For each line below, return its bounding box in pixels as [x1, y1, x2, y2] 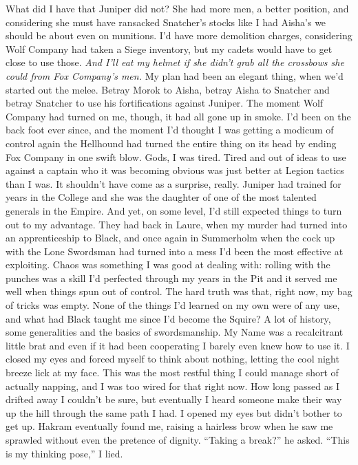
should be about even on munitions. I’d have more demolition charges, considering [6, 28, 352, 43]
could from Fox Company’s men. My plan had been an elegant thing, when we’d [6, 68, 344, 83]
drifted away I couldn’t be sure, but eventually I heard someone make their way [6, 392, 342, 407]
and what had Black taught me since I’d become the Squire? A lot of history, [6, 311, 331, 325]
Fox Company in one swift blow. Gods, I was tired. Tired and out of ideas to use [6, 149, 346, 164]
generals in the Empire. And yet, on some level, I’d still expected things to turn [6, 203, 342, 217]
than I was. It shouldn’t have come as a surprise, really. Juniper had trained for [6, 176, 341, 191]
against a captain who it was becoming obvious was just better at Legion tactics [6, 163, 344, 177]
